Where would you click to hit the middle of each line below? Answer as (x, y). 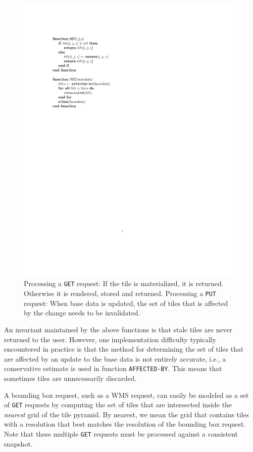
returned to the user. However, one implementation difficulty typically (110, 339)
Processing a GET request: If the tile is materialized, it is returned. (124, 283)
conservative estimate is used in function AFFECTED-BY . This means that (113, 368)
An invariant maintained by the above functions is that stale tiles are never (118, 329)
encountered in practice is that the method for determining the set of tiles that (124, 349)
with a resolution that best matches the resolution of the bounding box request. (125, 424)
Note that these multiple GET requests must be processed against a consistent (121, 434)
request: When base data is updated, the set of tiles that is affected (126, 303)
